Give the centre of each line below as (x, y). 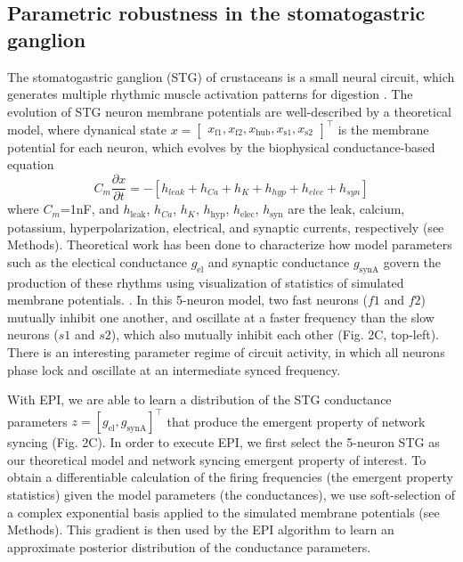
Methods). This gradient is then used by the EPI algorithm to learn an (201, 529)
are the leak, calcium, (346, 209)
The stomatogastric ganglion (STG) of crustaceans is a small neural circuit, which (231, 76)
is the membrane (383, 129)
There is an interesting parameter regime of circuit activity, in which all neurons (226, 351)
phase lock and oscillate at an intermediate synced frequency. (174, 369)
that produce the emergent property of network (296, 421)
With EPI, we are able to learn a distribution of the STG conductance (199, 399)
